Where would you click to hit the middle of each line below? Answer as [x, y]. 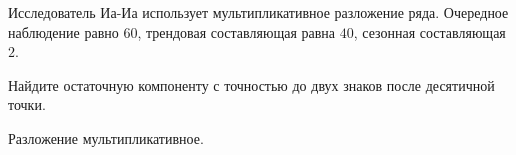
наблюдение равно [63, 31]
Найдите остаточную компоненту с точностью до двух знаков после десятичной [251, 84]
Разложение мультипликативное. [106, 137]
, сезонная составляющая [429, 31]
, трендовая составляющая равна [236, 31]
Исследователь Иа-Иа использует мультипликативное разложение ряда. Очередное [258, 12]
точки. [27, 104]
